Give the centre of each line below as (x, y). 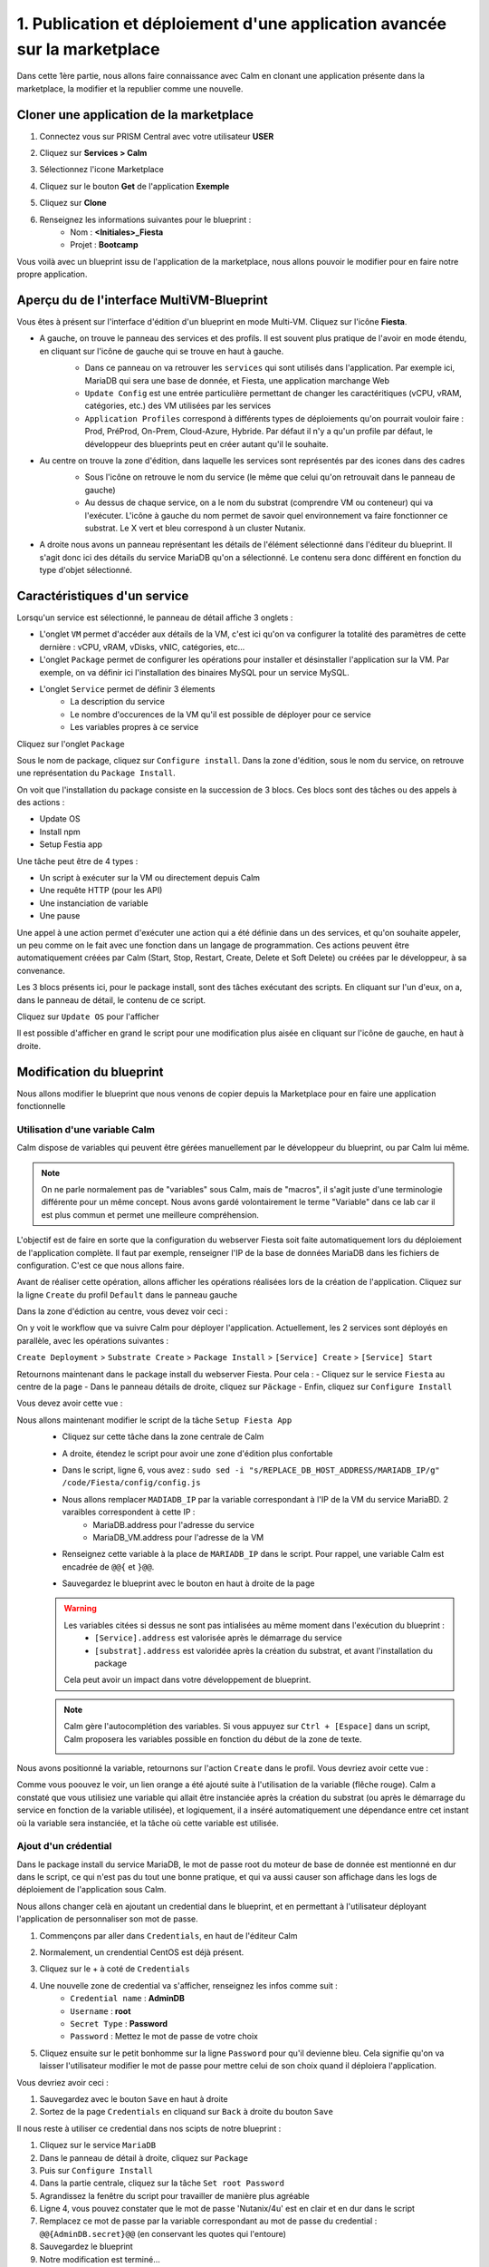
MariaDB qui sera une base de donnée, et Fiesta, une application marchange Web (237, 380)
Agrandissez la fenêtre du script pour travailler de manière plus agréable (174, 2195)
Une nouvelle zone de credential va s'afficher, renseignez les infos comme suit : (189, 1985)
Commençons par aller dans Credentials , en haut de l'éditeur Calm (168, 1935)
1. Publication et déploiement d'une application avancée (232, 24)
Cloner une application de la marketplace (135, 115)
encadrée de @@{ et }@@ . (108, 1566)
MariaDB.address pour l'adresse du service (174, 1524)
